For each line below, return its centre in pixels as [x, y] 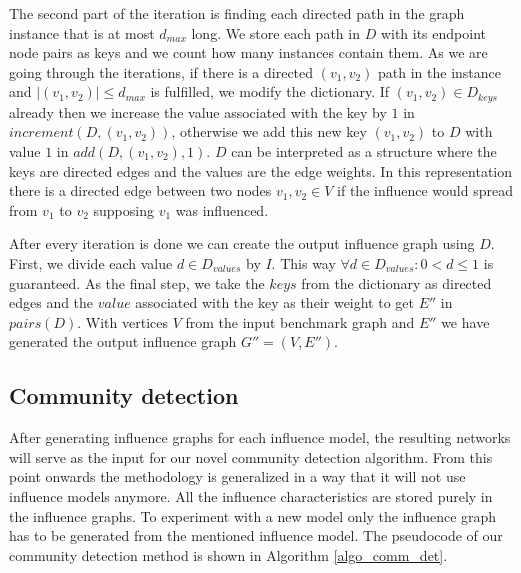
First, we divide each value [91, 262]
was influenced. [222, 209]
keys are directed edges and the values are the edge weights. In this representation [261, 170]
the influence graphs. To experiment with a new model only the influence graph [253, 515]
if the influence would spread [425, 190]
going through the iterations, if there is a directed [161, 71]
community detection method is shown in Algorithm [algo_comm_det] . [228, 554]
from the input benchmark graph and [300, 321]
